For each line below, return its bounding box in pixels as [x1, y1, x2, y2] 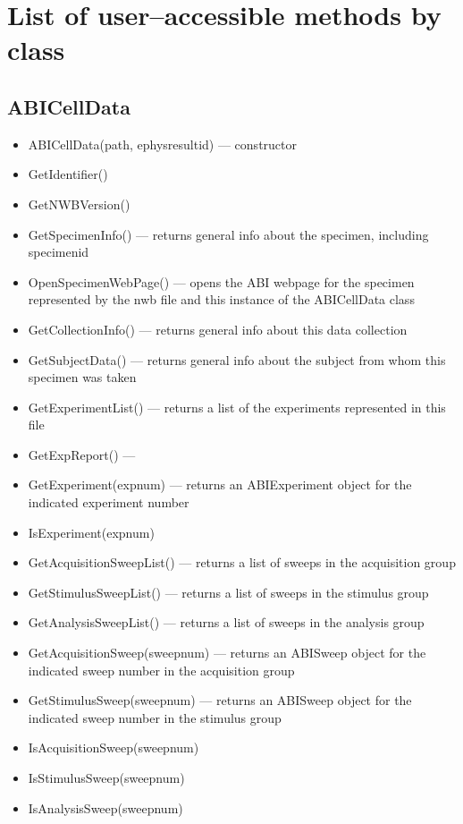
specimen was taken [28, 368, 137, 387]
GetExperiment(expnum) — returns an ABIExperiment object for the [28, 475, 412, 494]
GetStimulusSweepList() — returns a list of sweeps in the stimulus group [28, 582, 429, 601]
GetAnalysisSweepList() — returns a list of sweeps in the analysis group [28, 613, 425, 632]
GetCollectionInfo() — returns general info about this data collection [28, 319, 408, 338]
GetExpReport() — [28, 445, 136, 463]
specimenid [28, 242, 89, 261]
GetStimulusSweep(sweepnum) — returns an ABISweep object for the [28, 691, 412, 709]
